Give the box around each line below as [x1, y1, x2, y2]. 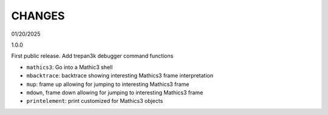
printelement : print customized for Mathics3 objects [26, 97, 163, 105]
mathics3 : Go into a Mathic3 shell [26, 64, 113, 71]
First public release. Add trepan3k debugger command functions [11, 52, 174, 60]
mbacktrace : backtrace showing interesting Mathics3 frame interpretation [26, 72, 214, 79]
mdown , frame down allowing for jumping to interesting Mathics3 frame [26, 88, 203, 96]
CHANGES [11, 9, 65, 22]
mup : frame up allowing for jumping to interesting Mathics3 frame [26, 80, 190, 88]
